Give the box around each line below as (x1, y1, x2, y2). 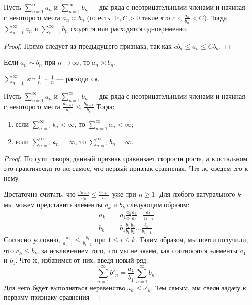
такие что (142, 12, 170, 22)
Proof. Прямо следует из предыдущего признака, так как (4, 40, 172, 51)
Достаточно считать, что (4, 189, 76, 199)
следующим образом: (127, 200, 190, 210)
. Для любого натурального (155, 189, 235, 199)
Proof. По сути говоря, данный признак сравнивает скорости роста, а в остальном (4, 153, 248, 164)
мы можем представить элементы (4, 200, 103, 210)
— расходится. (56, 73, 100, 84)
